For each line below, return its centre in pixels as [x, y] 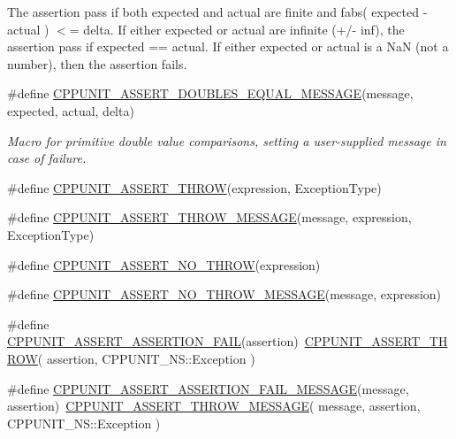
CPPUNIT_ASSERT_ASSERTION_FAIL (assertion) [153, 341]
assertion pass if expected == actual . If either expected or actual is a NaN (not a [228, 46]
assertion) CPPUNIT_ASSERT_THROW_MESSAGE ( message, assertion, [214, 406]
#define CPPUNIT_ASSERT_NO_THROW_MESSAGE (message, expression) [224, 294]
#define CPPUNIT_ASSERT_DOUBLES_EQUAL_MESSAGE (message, [210, 93]
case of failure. [47, 158]
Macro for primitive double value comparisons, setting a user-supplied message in [227, 140]
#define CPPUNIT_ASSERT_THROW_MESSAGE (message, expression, [209, 217]
